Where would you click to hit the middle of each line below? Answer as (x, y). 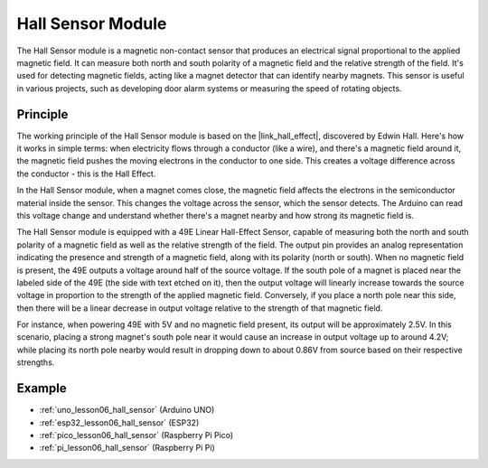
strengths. (36, 362)
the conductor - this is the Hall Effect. (86, 173)
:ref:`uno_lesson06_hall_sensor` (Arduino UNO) (127, 410)
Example (42, 388)
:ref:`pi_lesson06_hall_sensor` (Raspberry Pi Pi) (127, 448)
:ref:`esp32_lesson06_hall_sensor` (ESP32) (119, 422)
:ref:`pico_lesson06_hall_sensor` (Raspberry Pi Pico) (136, 435)
